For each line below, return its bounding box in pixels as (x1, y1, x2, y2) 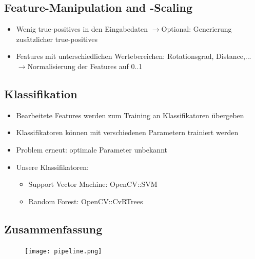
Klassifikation (4, 85, 77, 101)
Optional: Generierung (161, 24, 232, 34)
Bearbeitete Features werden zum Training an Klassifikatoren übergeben (16, 110, 244, 120)
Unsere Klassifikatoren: (16, 161, 89, 172)
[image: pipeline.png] (25, 247, 102, 255)
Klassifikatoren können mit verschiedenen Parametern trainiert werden (16, 127, 239, 138)
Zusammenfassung (4, 221, 103, 236)
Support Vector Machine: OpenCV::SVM (28, 179, 158, 189)
